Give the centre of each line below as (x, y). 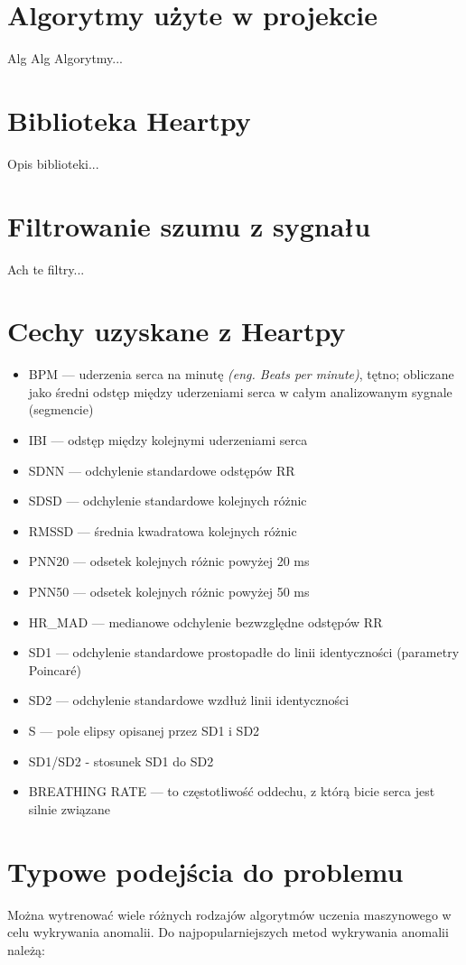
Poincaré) (55, 669)
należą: (26, 949)
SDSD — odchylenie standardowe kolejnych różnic (168, 501)
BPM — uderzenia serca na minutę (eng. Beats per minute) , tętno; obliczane (241, 374)
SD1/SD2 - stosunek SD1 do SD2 (121, 761)
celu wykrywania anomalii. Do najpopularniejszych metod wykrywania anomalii (228, 932)
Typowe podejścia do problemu (205, 871)
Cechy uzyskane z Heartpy (177, 331)
